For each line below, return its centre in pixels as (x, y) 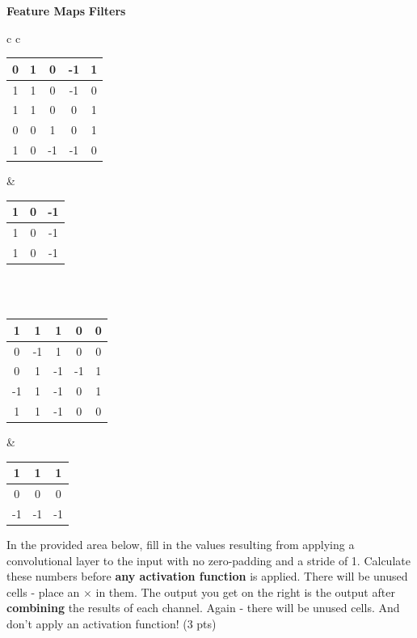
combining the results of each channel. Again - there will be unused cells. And (203, 608)
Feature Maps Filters (66, 11)
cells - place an (43, 592)
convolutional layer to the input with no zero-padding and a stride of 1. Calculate (208, 560)
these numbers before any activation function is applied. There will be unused (207, 576)
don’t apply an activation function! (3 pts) (112, 624)
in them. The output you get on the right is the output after (245, 592)
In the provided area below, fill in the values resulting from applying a (181, 545)
